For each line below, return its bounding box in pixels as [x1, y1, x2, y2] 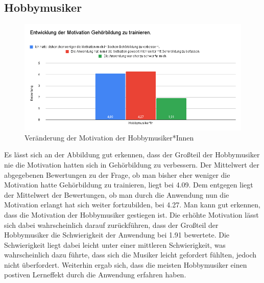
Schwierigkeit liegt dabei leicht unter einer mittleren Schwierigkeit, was [4, 239, 226, 250]
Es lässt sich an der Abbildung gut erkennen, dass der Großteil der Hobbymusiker [4, 149, 260, 160]
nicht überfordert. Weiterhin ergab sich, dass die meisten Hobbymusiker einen [4, 259, 247, 270]
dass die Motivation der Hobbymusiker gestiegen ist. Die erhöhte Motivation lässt [4, 209, 259, 220]
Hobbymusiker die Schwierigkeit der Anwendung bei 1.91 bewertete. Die [4, 229, 230, 240]
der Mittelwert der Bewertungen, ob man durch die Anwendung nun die [4, 189, 229, 200]
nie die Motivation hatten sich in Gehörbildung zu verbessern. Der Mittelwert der [4, 159, 259, 170]
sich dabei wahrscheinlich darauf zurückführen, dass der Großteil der [4, 219, 219, 230]
